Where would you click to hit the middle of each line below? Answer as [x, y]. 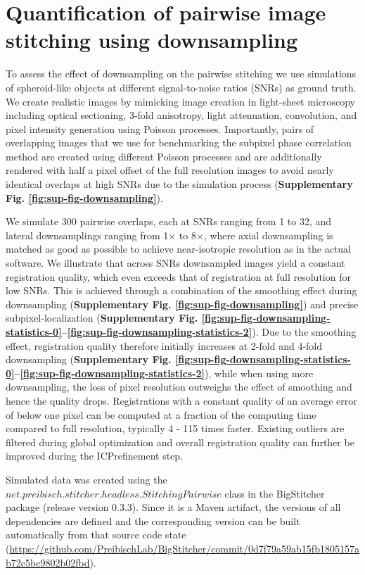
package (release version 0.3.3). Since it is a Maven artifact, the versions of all [173, 507]
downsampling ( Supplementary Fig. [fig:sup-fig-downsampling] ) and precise [182, 304]
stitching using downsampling [152, 40]
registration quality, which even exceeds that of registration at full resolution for [178, 276]
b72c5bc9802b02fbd [48, 562]
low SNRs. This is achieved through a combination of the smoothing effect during [181, 290]
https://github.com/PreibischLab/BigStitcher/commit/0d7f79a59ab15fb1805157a [184, 548]
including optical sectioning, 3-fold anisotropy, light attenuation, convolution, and [181, 115]
